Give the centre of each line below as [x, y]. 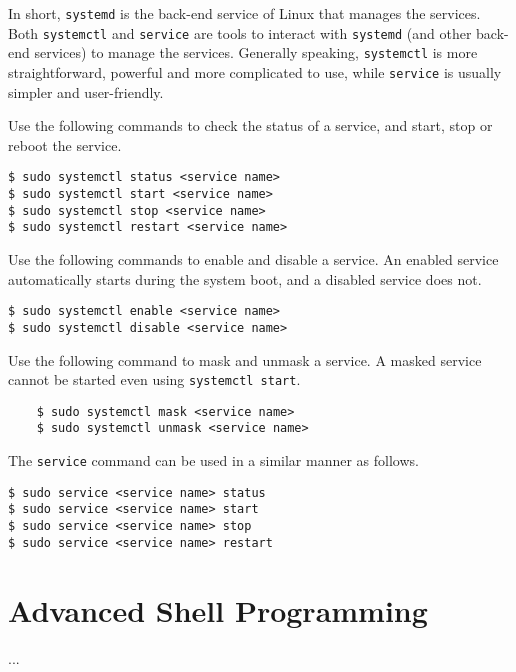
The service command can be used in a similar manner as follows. [213, 460]
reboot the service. [65, 144]
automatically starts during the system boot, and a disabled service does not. [245, 278]
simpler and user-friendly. [86, 91]
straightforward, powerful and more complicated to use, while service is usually [255, 71]
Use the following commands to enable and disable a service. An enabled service [253, 259]
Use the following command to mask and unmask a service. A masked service [245, 359]
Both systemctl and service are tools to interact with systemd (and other [240, 32]
